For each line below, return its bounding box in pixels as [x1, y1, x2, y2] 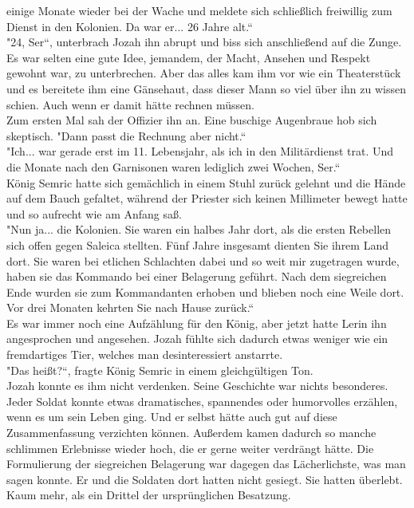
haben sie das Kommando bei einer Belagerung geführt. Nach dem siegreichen [6, 268, 387, 285]
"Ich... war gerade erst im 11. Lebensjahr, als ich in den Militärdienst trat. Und [6, 143, 394, 159]
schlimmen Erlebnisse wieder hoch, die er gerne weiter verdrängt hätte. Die [6, 439, 374, 456]
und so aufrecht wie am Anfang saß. [6, 205, 182, 222]
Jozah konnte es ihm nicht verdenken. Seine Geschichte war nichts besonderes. [6, 377, 388, 394]
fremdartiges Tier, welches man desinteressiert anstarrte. [6, 346, 283, 363]
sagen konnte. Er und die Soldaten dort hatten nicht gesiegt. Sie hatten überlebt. [6, 471, 403, 487]
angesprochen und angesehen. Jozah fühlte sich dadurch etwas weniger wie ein [6, 330, 388, 347]
